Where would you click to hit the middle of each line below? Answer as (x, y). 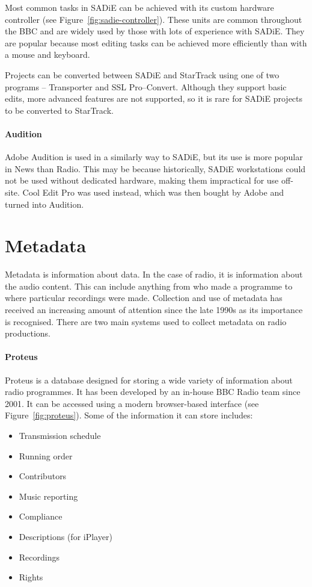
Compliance (41, 516)
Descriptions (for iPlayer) (66, 536)
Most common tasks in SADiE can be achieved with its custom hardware (139, 7)
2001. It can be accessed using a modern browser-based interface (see (132, 403)
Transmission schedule (60, 435)
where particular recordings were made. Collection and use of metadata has (144, 298)
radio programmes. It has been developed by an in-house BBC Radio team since (153, 392)
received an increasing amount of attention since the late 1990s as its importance (154, 310)
